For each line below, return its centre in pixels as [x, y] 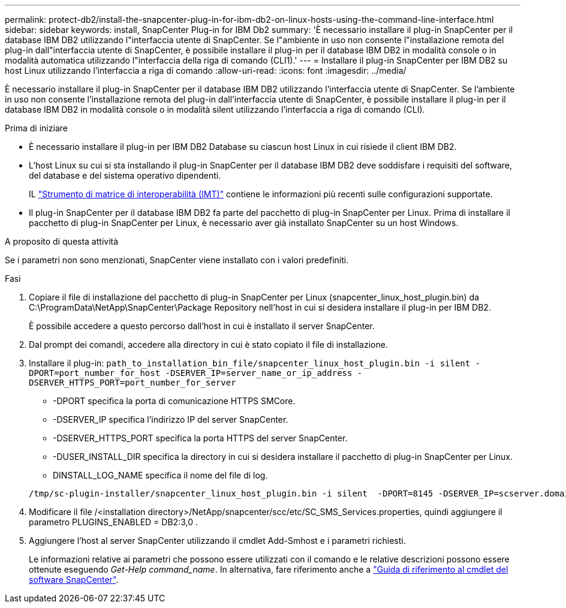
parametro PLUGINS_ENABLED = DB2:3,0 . [113, 522]
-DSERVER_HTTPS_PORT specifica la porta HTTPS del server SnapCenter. [200, 438]
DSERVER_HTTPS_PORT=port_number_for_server [133, 383]
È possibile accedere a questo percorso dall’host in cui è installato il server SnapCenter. [202, 326]
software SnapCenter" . [74, 580]
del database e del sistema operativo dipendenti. [125, 175]
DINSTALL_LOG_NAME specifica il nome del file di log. [160, 475]
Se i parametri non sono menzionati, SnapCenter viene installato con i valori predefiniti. [177, 260]
